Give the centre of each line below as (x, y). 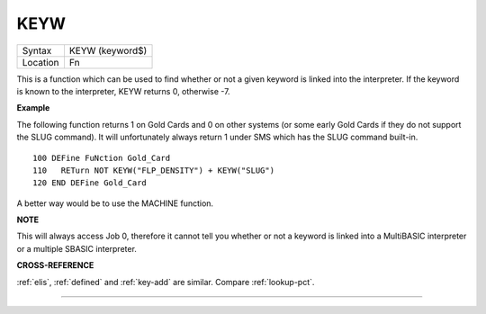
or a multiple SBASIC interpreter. (76, 248)
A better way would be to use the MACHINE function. (115, 203)
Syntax (37, 50)
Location (40, 62)
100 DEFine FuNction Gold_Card (102, 158)
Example (33, 108)
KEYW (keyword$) (108, 50)
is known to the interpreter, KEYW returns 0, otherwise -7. (123, 91)
